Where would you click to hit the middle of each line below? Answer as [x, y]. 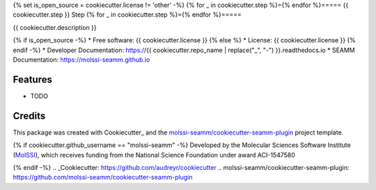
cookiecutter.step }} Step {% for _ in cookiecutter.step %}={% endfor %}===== [127, 15]
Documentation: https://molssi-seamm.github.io [81, 60]
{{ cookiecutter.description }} [55, 27]
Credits [29, 115]
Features [32, 79]
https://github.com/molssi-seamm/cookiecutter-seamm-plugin [103, 178]
